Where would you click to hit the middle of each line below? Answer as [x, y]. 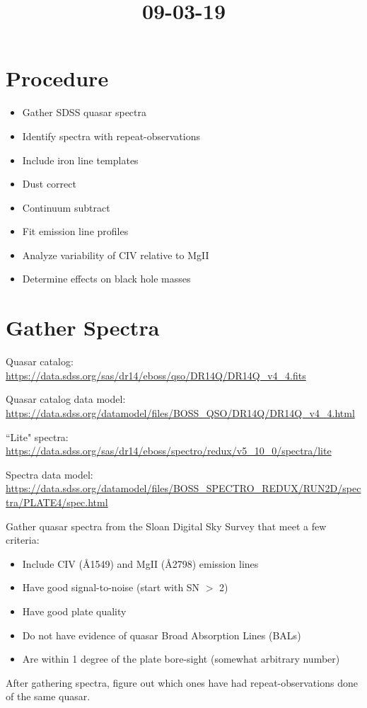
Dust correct [49, 184]
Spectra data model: [49, 474]
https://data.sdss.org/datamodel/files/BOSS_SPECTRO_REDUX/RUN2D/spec [183, 488]
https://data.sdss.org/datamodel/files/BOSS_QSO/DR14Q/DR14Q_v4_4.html [180, 412]
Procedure [57, 78]
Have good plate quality [74, 611]
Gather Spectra [83, 327]
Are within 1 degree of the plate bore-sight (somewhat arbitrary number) [181, 659]
